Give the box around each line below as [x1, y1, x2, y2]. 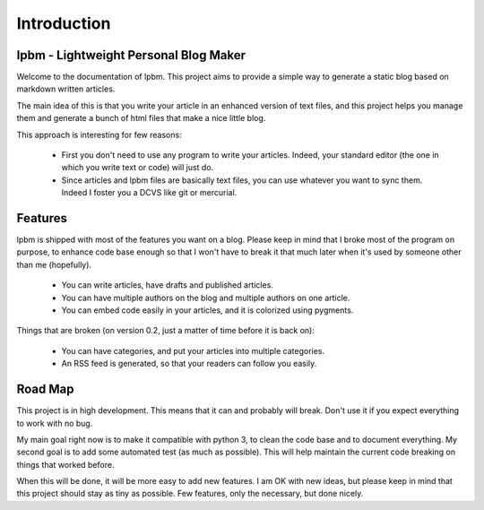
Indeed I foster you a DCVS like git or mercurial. [61, 187, 238, 198]
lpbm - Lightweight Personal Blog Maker [16, 48, 246, 63]
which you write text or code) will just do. [61, 162, 214, 173]
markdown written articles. [16, 83, 116, 94]
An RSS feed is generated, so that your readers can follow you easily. [61, 359, 317, 369]
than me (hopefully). [16, 259, 92, 270]
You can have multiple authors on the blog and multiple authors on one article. [61, 292, 350, 303]
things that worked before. [16, 459, 115, 470]
